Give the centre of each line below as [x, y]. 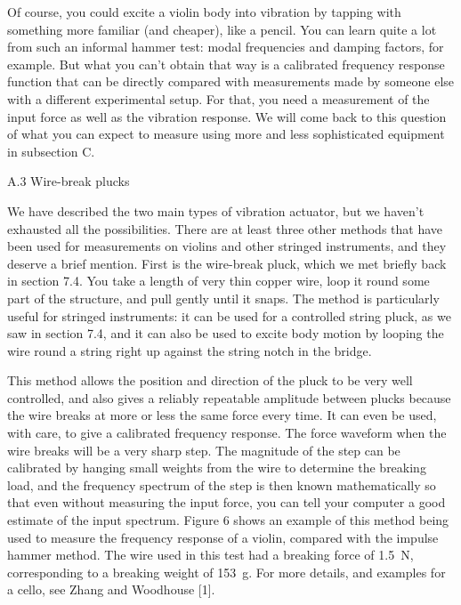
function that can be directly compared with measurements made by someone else [231, 81]
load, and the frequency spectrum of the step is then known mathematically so [222, 484]
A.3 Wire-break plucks [69, 181]
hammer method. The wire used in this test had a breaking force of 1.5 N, [210, 555]
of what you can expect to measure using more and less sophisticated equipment [226, 134]
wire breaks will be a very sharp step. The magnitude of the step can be [204, 450]
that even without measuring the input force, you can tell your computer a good [226, 502]
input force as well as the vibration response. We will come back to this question [227, 116]
